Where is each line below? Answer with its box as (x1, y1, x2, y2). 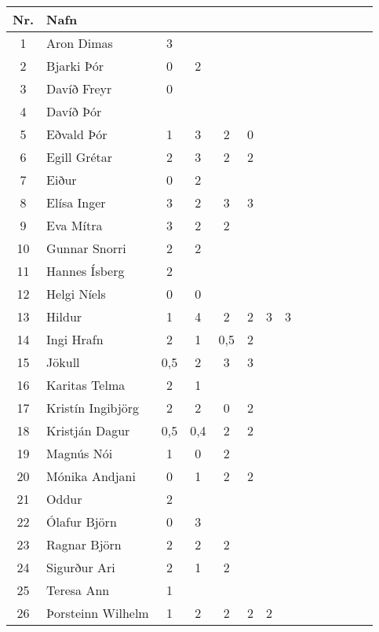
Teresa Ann (46, 581, 110, 599)
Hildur (46, 307, 82, 325)
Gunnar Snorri (46, 239, 126, 257)
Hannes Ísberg (46, 262, 125, 280)
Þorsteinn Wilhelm (46, 604, 149, 622)
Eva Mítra (46, 216, 103, 234)
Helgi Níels (46, 285, 106, 303)
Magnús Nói (46, 444, 113, 462)
